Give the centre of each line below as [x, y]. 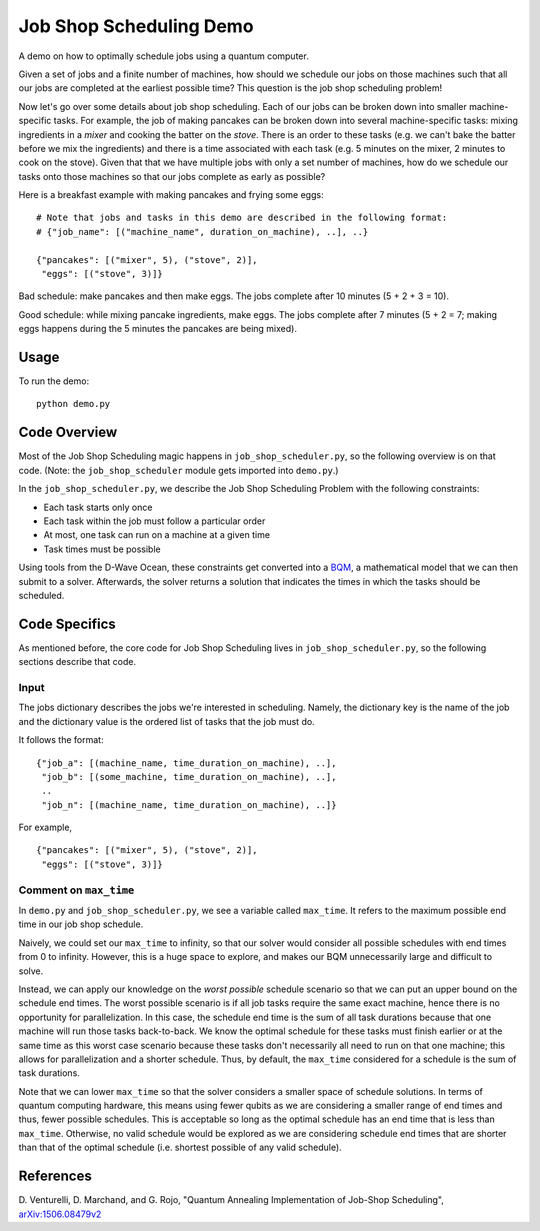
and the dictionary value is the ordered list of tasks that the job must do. [166, 721]
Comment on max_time [76, 890]
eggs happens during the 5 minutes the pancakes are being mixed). [157, 329]
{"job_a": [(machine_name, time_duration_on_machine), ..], [186, 763]
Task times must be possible [102, 549]
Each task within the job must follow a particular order [154, 521]
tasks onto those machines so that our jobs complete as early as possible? [172, 176]
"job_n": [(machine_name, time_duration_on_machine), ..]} [189, 804]
